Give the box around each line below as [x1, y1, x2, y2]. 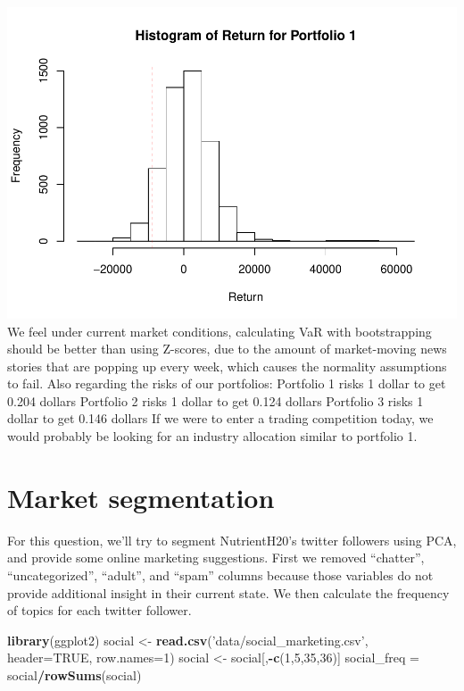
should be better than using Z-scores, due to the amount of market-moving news [7, 339, 447, 358]
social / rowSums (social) [7, 665, 142, 684]
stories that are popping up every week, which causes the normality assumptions [7, 356, 447, 375]
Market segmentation [7, 479, 275, 515]
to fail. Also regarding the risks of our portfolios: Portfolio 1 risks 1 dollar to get [7, 374, 446, 393]
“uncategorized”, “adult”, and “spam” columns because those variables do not [7, 565, 434, 584]
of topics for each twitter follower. [7, 601, 192, 620]
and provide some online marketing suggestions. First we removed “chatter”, [7, 548, 425, 567]
